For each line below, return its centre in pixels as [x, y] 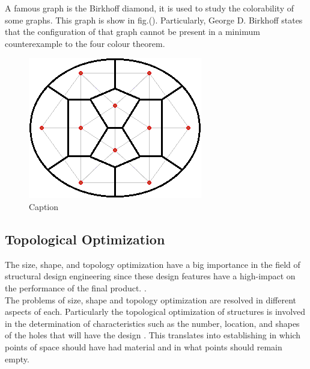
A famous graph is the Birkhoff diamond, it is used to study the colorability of [149, 8]
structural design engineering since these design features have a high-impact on [150, 276]
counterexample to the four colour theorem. [85, 43]
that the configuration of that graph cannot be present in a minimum [132, 32]
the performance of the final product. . [76, 287]
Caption [44, 206]
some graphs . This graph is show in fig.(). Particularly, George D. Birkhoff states [154, 20]
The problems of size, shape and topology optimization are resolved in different [151, 299]
